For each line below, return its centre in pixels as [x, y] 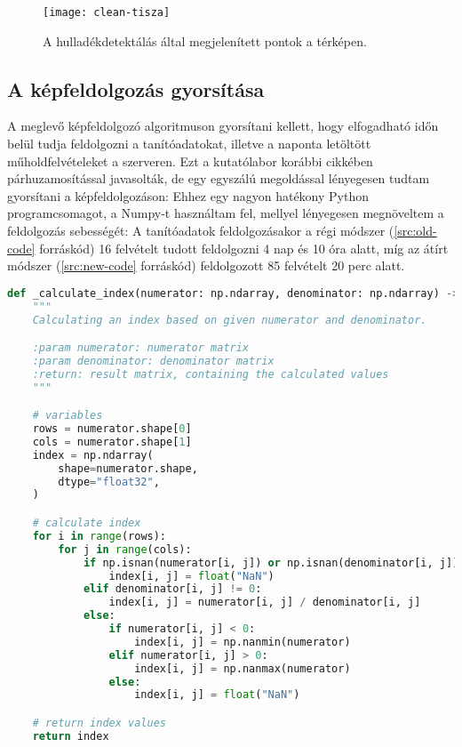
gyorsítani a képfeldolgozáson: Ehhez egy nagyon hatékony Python [188, 195]
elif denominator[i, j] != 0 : [172, 589]
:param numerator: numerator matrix [141, 348]
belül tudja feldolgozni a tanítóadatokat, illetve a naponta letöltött [189, 144]
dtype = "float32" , [109, 482]
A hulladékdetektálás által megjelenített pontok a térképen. [205, 40]
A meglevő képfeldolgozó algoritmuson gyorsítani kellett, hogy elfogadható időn [223, 126]
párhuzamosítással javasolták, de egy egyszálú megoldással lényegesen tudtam [219, 178]
